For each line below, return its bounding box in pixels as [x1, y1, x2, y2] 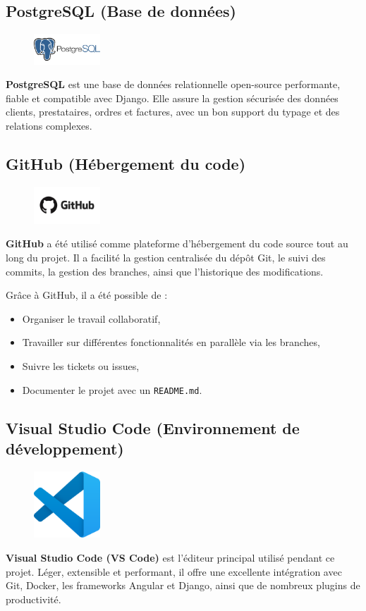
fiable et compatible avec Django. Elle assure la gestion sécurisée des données [6, 90, 338, 105]
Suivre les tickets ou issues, [22, 359, 140, 374]
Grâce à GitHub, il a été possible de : [6, 288, 168, 302]
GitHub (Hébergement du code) [6, 152, 246, 174]
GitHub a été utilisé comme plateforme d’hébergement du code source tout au [6, 236, 348, 251]
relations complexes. [6, 118, 92, 132]
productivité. [6, 591, 61, 606]
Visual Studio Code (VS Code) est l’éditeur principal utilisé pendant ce [6, 550, 335, 564]
